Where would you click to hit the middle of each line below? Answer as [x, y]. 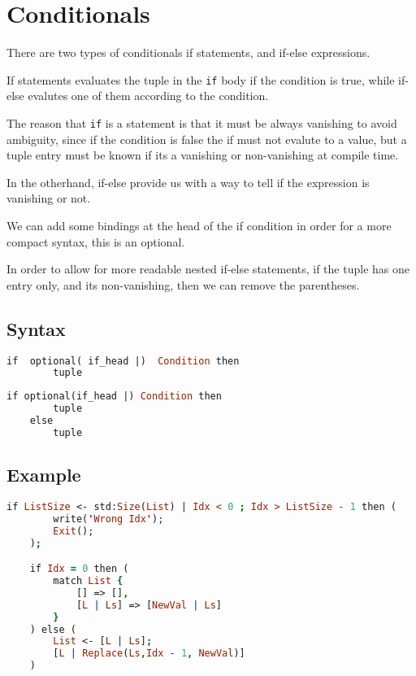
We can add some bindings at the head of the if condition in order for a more [199, 225]
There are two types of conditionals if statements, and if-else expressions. [188, 52]
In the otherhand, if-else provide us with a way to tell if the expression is [188, 182]
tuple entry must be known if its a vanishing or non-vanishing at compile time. [203, 155]
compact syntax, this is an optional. [96, 241]
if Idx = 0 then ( [79, 569]
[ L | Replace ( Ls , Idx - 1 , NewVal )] [149, 654]
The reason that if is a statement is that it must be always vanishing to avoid [202, 122]
